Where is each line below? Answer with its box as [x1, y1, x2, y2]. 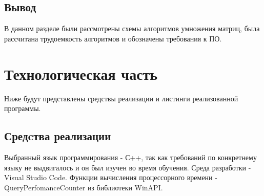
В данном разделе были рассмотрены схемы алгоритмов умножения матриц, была [4, 23, 260, 34]
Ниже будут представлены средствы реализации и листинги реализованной [4, 93, 238, 103]
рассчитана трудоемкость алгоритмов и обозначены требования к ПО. [4, 33, 222, 43]
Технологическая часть [4, 63, 158, 84]
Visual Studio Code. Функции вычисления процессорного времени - [4, 172, 217, 183]
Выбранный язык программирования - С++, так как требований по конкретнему [4, 151, 257, 162]
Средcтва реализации [4, 128, 111, 144]
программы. [4, 103, 41, 114]
